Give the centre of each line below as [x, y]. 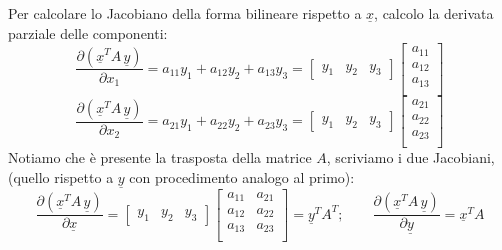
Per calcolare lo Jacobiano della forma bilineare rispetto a [185, 13]
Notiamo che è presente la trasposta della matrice [160, 157]
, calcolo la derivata [434, 13]
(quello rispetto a [61, 176]
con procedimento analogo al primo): [242, 176]
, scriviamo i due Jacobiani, [410, 157]
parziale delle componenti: [88, 32]
